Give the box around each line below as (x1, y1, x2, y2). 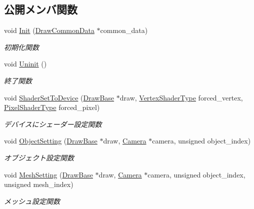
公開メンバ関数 (4, 1, 77, 17)
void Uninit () (4, 58, 47, 69)
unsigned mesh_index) (4, 179, 73, 189)
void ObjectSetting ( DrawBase (4, 135, 97, 146)
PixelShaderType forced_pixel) (4, 102, 100, 112)
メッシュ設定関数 (4, 195, 60, 206)
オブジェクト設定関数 (4, 152, 74, 162)
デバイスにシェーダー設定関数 (4, 118, 102, 129)
